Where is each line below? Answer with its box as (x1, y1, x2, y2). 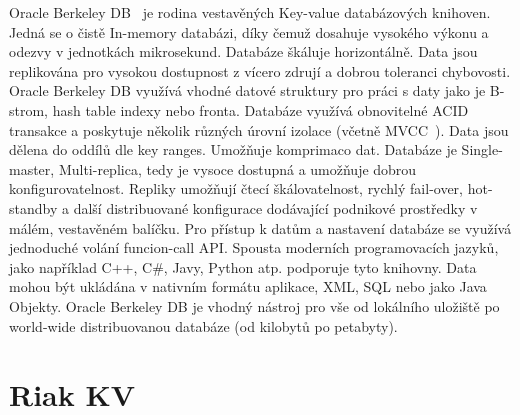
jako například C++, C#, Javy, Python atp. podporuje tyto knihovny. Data (9, 256, 477, 277)
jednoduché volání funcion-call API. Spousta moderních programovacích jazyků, (9, 237, 499, 258)
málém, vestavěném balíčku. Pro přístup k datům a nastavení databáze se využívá (9, 217, 512, 238)
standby (9, 197, 58, 218)
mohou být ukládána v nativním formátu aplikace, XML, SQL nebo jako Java (9, 276, 487, 297)
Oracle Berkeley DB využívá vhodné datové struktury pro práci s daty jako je (9, 80, 486, 101)
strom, (9, 99, 49, 120)
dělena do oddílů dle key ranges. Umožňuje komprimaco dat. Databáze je (9, 139, 457, 160)
